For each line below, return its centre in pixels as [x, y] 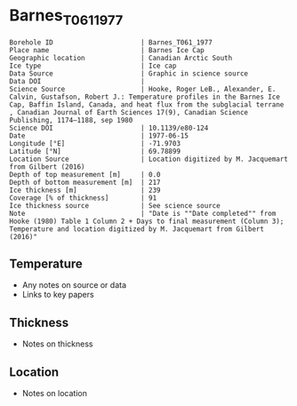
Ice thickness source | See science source [115, 205]
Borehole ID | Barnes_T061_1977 [111, 42]
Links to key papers [58, 295]
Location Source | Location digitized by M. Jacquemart [149, 159]
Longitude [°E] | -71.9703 [95, 143]
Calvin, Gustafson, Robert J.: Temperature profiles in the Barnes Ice [144, 97]
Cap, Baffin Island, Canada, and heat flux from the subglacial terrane [147, 104]
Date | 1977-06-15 [99, 135]
